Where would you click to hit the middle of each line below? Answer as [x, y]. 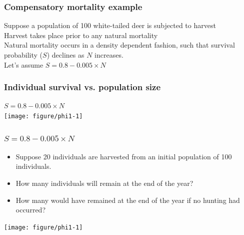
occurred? [30, 210]
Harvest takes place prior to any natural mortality [81, 35]
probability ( [23, 55]
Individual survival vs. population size [82, 87]
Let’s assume [24, 64]
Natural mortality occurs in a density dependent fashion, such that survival [119, 45]
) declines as [65, 55]
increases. [109, 55]
